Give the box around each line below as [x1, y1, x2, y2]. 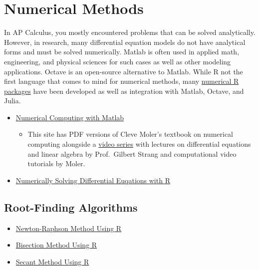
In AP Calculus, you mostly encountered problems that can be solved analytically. [4, 27, 256, 37]
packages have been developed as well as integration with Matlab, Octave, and [4, 85, 244, 96]
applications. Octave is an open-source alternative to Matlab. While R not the [4, 66, 243, 76]
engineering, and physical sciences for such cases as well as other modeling [4, 56, 231, 66]
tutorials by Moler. [27, 158, 85, 169]
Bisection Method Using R [15, 240, 97, 250]
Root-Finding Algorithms [4, 199, 138, 215]
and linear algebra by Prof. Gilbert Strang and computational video [27, 148, 237, 159]
